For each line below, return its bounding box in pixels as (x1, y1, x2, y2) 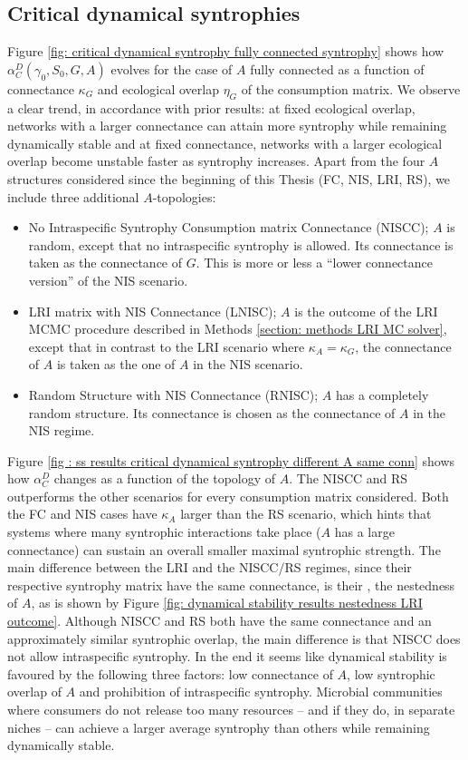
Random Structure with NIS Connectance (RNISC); (28, 385, 319, 404)
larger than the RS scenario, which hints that (180, 504, 432, 523)
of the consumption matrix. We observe (241, 79, 461, 98)
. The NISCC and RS (289, 469, 408, 488)
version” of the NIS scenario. (28, 270, 188, 289)
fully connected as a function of (250, 59, 425, 78)
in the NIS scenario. (193, 355, 303, 374)
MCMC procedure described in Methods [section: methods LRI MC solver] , (28, 319, 447, 338)
